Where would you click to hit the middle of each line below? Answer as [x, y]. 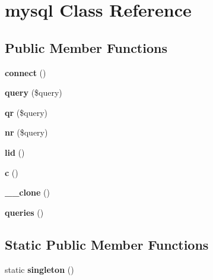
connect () [26, 72]
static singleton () [39, 269]
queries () [24, 212]
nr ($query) [26, 132]
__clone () [27, 192]
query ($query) [34, 92]
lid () [15, 152]
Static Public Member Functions [107, 244]
